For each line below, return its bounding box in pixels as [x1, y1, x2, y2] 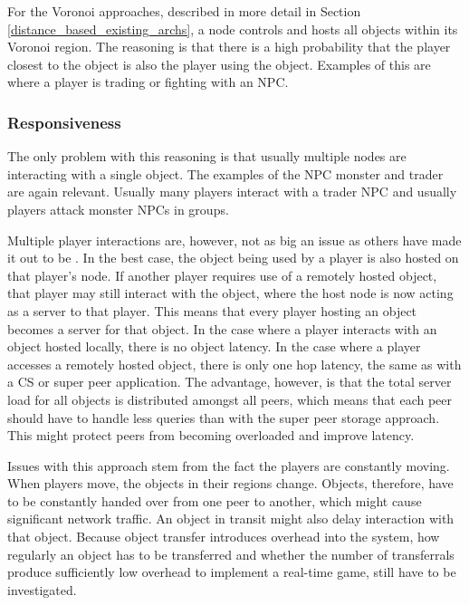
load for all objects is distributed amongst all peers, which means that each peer [7, 389, 452, 408]
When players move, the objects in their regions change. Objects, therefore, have [7, 474, 454, 493]
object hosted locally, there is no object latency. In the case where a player [7, 337, 421, 356]
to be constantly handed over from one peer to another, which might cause [7, 491, 422, 510]
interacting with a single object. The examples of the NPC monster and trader [7, 164, 444, 183]
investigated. [7, 580, 77, 599]
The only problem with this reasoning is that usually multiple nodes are [7, 147, 407, 166]
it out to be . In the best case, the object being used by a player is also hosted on [7, 248, 459, 267]
